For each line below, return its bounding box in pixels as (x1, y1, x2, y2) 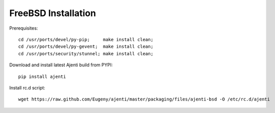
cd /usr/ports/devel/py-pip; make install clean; (18, 37, 153, 42)
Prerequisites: (9, 25, 38, 31)
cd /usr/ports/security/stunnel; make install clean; (18, 51, 153, 56)
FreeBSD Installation (9, 8, 97, 19)
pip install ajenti (18, 73, 66, 79)
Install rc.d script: (9, 84, 45, 90)
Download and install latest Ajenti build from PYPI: (9, 62, 113, 68)
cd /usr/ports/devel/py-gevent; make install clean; (18, 44, 153, 50)
